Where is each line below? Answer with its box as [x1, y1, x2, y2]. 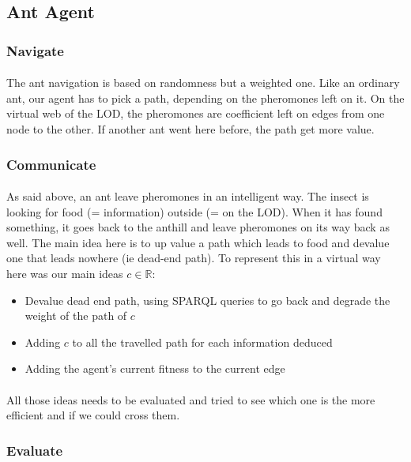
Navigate [6, 40, 64, 60]
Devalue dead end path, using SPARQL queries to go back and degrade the [25, 291, 390, 308]
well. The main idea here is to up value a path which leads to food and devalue [6, 234, 390, 250]
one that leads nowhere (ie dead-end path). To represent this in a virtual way [6, 250, 381, 266]
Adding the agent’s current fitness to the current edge [25, 360, 285, 377]
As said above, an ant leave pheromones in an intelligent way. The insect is [6, 188, 369, 205]
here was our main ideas [6, 265, 123, 281]
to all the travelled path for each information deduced [72, 333, 333, 350]
